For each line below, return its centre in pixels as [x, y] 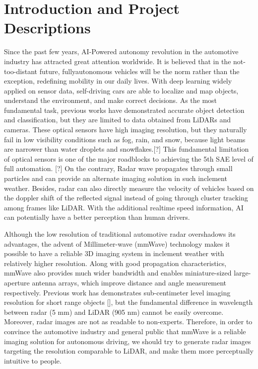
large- [242, 273]
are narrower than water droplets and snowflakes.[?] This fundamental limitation [127, 149]
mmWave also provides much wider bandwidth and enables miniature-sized [118, 273]
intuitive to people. [33, 360]
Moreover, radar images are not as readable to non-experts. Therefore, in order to [128, 322]
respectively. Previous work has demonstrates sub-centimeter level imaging [117, 292]
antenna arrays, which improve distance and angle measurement [129, 282]
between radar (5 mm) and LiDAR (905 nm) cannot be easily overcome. [114, 312]
